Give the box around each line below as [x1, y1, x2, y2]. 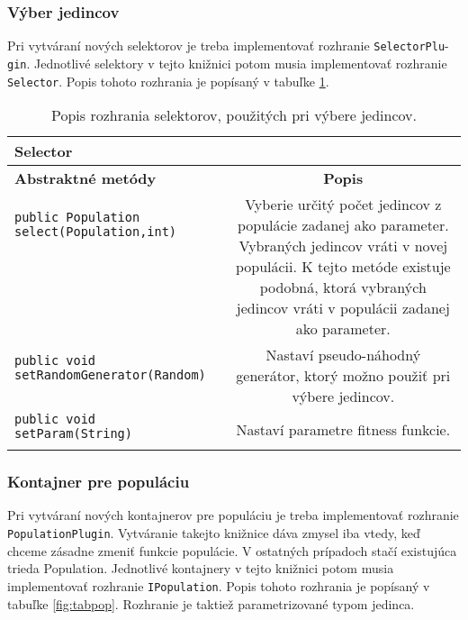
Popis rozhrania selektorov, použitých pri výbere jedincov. [50, 105, 417, 126]
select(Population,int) [14, 224, 177, 240]
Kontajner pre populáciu [7, 470, 190, 493]
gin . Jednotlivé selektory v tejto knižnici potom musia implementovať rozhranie [7, 53, 447, 72]
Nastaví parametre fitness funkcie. [236, 418, 451, 440]
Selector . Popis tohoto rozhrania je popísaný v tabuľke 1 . [7, 71, 329, 90]
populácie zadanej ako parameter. [237, 214, 449, 236]
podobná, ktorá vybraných [259, 277, 427, 298]
